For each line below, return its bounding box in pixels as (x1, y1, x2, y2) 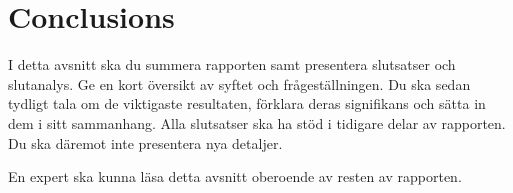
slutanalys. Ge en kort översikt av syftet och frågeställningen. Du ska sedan (8, 73, 471, 94)
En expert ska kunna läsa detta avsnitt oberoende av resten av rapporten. (8, 166, 462, 187)
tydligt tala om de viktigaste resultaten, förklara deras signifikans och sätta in (8, 93, 486, 114)
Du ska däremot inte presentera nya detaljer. (8, 132, 283, 153)
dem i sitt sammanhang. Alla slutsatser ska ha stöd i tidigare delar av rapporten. (8, 112, 506, 133)
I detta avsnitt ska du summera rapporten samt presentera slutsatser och (8, 54, 456, 75)
